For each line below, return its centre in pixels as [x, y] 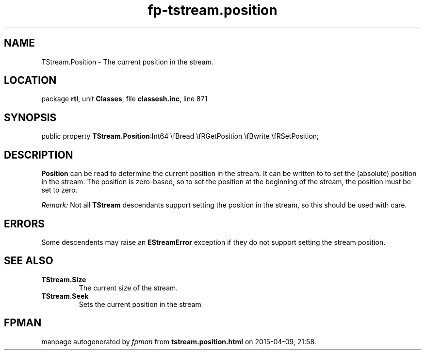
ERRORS [25, 224]
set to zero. [59, 190]
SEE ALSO [29, 261]
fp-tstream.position [212, 10]
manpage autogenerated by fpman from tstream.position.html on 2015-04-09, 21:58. [179, 341]
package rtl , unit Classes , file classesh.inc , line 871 [124, 99]
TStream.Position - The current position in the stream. [127, 62]
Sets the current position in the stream [140, 304]
